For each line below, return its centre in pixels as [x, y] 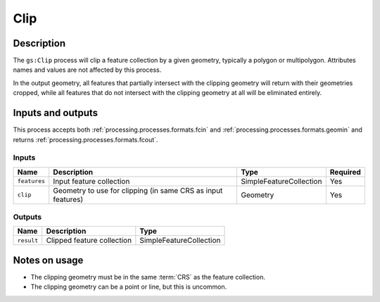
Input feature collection [91, 181]
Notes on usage [48, 260]
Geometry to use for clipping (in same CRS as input [138, 190]
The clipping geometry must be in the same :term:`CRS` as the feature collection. [148, 277]
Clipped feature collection [89, 241]
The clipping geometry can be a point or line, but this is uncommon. [129, 287]
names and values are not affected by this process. [87, 70]
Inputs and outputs [56, 113]
